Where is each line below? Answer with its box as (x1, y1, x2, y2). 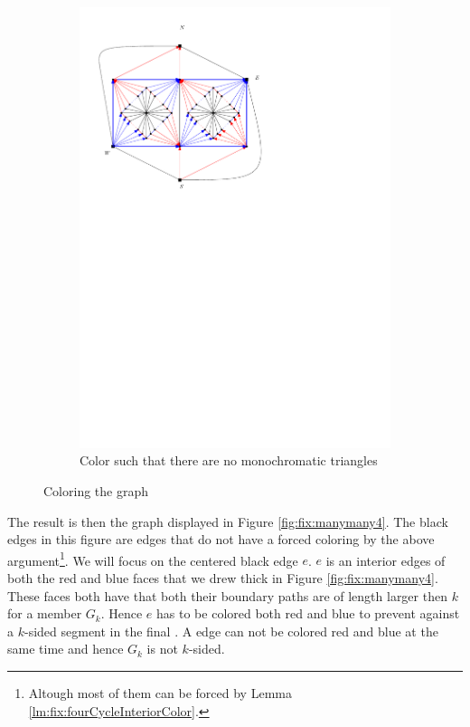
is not (146, 639, 178, 658)
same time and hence (7, 639, 124, 658)
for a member (7, 604, 82, 623)
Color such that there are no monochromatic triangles (80, 451, 378, 470)
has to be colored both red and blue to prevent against (156, 604, 460, 623)
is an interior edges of (325, 550, 446, 569)
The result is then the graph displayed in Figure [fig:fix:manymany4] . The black (7, 512, 448, 531)
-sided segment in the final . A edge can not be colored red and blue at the (23, 621, 438, 640)
